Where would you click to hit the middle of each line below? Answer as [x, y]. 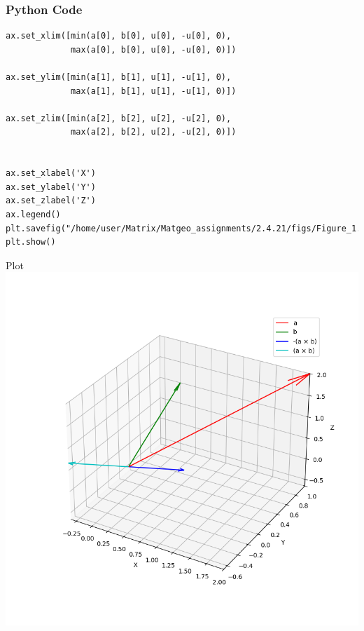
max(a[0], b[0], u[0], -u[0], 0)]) [154, 49]
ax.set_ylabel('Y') [51, 187]
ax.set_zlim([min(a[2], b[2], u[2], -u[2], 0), [119, 118]
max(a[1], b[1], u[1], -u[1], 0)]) [154, 91]
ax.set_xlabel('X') [51, 174]
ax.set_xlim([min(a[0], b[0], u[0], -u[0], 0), [119, 36]
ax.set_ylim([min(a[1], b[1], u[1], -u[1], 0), [119, 77]
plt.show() [31, 242]
